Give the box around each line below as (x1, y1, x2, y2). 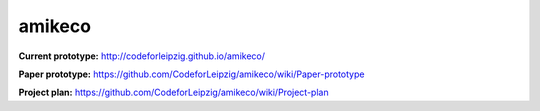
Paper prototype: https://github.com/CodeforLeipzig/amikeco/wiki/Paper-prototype (18, 68, 365, 80)
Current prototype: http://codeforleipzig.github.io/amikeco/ (18, 50, 265, 62)
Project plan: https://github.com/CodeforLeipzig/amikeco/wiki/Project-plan (18, 86, 329, 99)
